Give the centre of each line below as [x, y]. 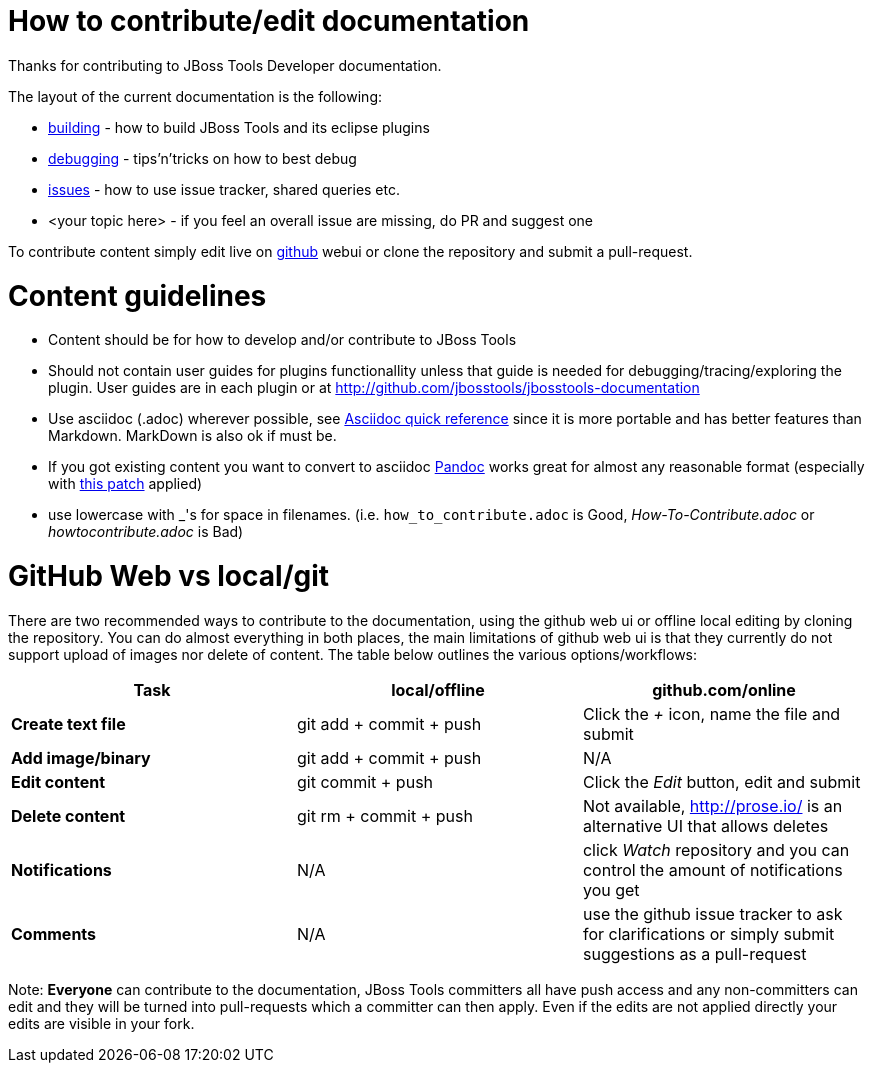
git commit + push [365, 781]
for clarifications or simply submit [708, 933]
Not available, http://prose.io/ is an [712, 805]
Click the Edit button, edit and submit [721, 781]
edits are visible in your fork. [101, 1023]
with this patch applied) [125, 484]
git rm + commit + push [384, 815]
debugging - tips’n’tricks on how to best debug [202, 158]
